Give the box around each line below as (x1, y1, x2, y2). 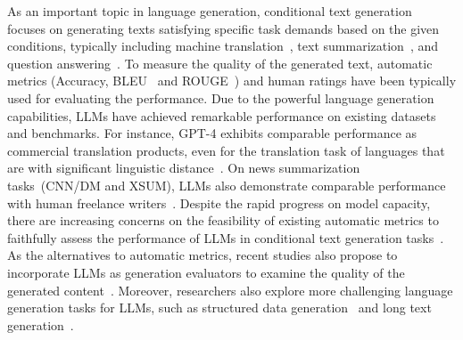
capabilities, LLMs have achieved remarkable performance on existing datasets (7, 106, 436, 125)
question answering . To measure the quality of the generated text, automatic (7, 53, 433, 72)
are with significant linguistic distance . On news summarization (7, 158, 360, 177)
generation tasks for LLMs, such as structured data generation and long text (7, 298, 432, 317)
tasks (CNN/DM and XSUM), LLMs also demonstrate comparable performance (7, 175, 446, 194)
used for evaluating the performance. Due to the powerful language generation (7, 88, 434, 107)
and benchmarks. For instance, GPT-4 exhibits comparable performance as (7, 124, 418, 142)
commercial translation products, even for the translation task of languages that (7, 141, 445, 159)
